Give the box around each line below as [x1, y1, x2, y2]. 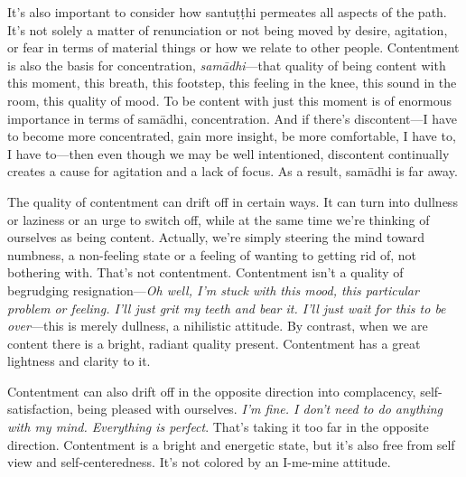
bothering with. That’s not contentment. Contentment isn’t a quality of [7, 263, 404, 282]
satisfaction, [7, 399, 73, 418]
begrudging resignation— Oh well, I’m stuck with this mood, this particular [7, 280, 419, 299]
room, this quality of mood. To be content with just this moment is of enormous [7, 90, 452, 109]
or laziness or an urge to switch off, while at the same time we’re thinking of [7, 210, 430, 229]
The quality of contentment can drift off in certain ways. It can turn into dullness [7, 192, 458, 210]
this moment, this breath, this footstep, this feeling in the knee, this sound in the [7, 73, 457, 92]
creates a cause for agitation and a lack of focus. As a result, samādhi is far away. [7, 162, 458, 181]
